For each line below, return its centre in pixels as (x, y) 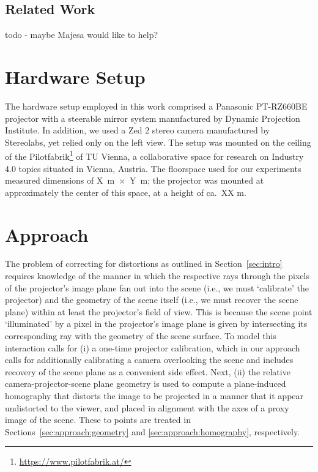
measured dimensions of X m (60, 180)
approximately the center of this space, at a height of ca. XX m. (126, 192)
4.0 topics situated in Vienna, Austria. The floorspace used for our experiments (153, 168)
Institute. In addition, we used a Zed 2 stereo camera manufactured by (138, 130)
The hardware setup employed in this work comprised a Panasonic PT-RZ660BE (156, 106)
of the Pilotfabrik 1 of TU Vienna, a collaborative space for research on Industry (154, 155)
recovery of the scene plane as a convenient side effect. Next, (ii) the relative (148, 371)
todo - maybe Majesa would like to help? (82, 35)
